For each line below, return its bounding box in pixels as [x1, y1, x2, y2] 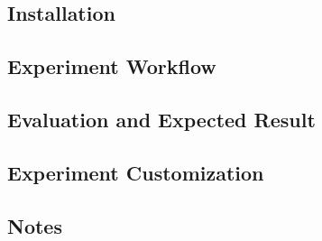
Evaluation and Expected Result [7, 105, 316, 133]
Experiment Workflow [7, 52, 216, 80]
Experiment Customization [7, 158, 264, 186]
